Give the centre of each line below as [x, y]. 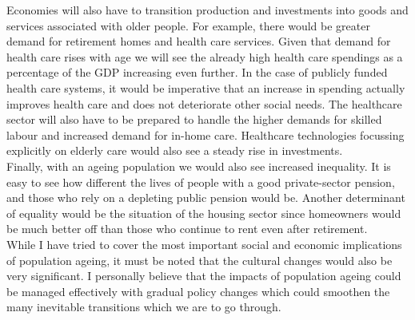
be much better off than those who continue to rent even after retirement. [187, 229]
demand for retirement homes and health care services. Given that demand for [199, 41]
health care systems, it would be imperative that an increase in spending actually [206, 87]
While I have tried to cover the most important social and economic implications [204, 244]
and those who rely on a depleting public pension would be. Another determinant [206, 198]
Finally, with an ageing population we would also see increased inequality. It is [199, 166]
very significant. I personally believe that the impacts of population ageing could [204, 276]
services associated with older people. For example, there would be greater [188, 25]
